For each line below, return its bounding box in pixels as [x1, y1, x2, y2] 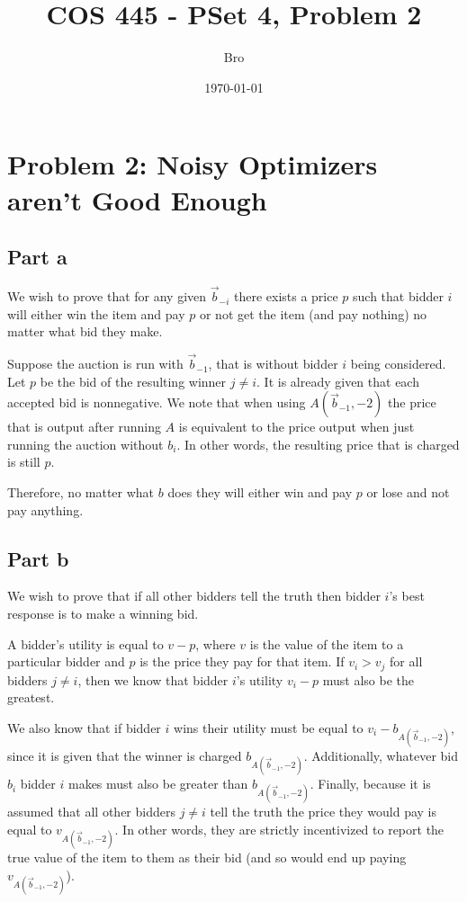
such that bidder [353, 287, 444, 306]
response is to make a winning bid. [7, 604, 199, 623]
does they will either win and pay [167, 483, 353, 502]
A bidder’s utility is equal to [7, 634, 164, 653]
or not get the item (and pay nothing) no [199, 304, 427, 323]
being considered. [350, 354, 446, 373]
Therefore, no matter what [7, 483, 155, 502]
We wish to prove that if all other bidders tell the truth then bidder [7, 586, 381, 605]
